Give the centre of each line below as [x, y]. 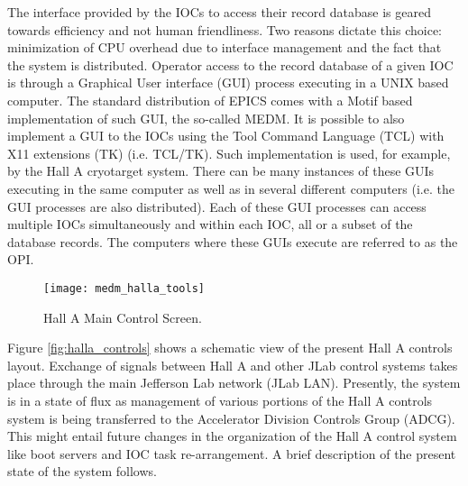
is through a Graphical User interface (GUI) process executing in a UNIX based [228, 83]
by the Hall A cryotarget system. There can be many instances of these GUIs [221, 171]
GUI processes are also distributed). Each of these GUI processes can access [217, 206]
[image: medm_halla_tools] [124, 288]
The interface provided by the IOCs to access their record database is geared [219, 12]
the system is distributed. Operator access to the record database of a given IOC [230, 64]
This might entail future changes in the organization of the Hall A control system [232, 436]
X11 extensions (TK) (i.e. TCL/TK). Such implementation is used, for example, [229, 153]
